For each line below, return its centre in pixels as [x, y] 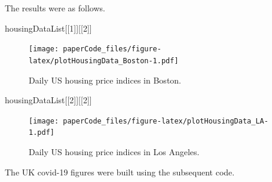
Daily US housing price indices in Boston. [105, 80]
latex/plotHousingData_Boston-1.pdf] [104, 61]
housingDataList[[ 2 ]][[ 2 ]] [48, 100]
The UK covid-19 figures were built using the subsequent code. [120, 172]
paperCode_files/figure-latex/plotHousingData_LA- [166, 121]
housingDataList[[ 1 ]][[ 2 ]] [48, 28]
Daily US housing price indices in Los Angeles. [114, 152]
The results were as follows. [55, 8]
